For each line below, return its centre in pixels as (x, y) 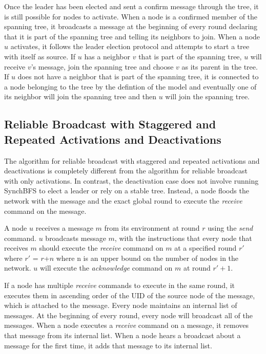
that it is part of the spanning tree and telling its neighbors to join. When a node (132, 36)
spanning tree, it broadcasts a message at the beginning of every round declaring (131, 26)
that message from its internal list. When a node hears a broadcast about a (122, 335)
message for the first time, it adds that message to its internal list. (108, 345)
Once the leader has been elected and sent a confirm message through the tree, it (131, 6)
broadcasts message (76, 238)
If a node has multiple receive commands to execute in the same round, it (120, 285)
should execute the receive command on (101, 248)
